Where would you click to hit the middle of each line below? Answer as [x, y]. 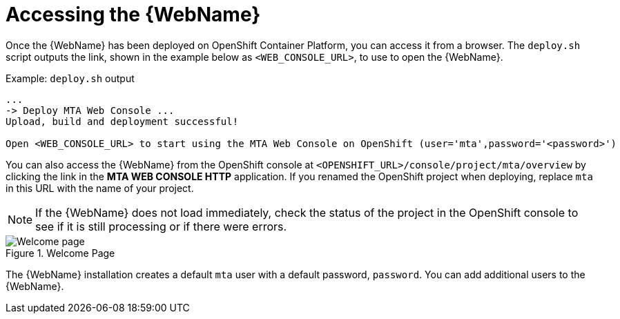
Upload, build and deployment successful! [122, 121]
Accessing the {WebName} [133, 14]
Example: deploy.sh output [70, 78]
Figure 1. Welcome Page [60, 253]
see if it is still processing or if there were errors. [161, 226]
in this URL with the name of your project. [100, 188]
